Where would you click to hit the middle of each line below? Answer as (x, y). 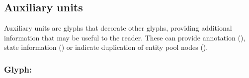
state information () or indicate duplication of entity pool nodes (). (106, 47)
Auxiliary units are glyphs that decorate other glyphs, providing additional (118, 28)
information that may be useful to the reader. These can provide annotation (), (125, 37)
